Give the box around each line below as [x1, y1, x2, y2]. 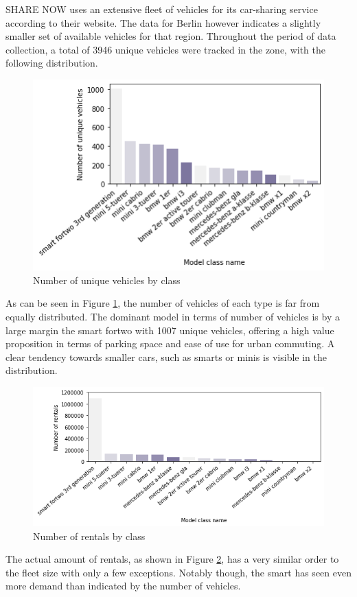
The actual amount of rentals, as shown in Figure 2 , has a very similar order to [5, 552, 339, 566]
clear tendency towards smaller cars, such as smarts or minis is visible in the [5, 349, 327, 364]
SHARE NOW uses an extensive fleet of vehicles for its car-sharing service [5, 2, 318, 16]
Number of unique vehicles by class [33, 272, 181, 287]
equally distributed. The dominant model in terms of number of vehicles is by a [5, 309, 340, 324]
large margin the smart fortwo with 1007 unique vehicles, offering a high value [5, 323, 334, 337]
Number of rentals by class [33, 528, 146, 543]
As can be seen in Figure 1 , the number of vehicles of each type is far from [5, 296, 320, 310]
